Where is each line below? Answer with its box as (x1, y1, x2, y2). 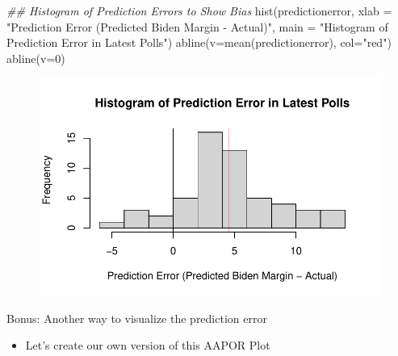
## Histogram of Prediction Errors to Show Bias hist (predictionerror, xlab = (6, 2, 392, 19)
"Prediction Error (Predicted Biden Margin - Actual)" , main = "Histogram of (6, 18, 388, 35)
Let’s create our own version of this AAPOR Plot (25, 337, 270, 354)
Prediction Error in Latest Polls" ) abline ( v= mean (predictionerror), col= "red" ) (6, 34, 392, 51)
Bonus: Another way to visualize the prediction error (6, 309, 267, 326)
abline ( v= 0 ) (6, 49, 65, 66)
